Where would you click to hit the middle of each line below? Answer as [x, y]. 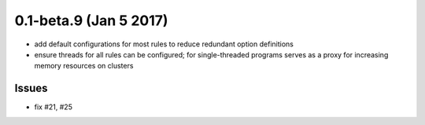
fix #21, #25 [53, 107]
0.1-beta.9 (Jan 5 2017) [91, 20]
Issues [31, 88]
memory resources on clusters [84, 66]
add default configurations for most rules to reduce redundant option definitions [164, 44]
